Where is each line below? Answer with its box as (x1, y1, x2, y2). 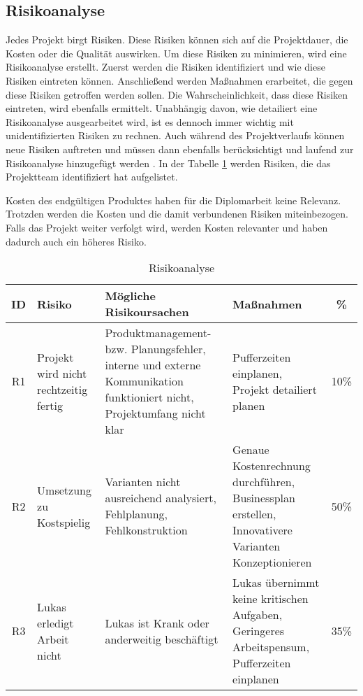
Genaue (232, 441, 269, 458)
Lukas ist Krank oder (105, 614, 209, 631)
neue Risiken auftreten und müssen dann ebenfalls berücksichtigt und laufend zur (6, 141, 354, 156)
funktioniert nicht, (105, 389, 194, 406)
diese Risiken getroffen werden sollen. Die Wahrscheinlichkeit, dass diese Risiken (6, 87, 348, 101)
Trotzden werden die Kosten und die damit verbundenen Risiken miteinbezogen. (6, 206, 348, 221)
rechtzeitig (37, 381, 88, 397)
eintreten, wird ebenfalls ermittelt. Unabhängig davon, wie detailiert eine (6, 101, 318, 115)
